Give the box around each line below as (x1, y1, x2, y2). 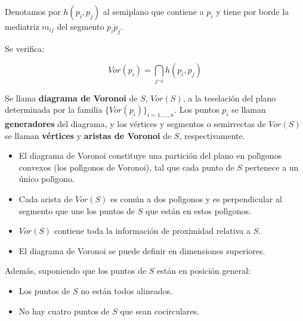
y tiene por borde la (216, 5, 289, 17)
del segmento (57, 20, 104, 32)
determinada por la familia (5, 103, 103, 116)
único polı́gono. (18, 172, 75, 185)
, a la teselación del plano (183, 91, 276, 104)
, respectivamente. (179, 129, 245, 141)
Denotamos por (5, 5, 61, 17)
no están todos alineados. (81, 285, 173, 297)
